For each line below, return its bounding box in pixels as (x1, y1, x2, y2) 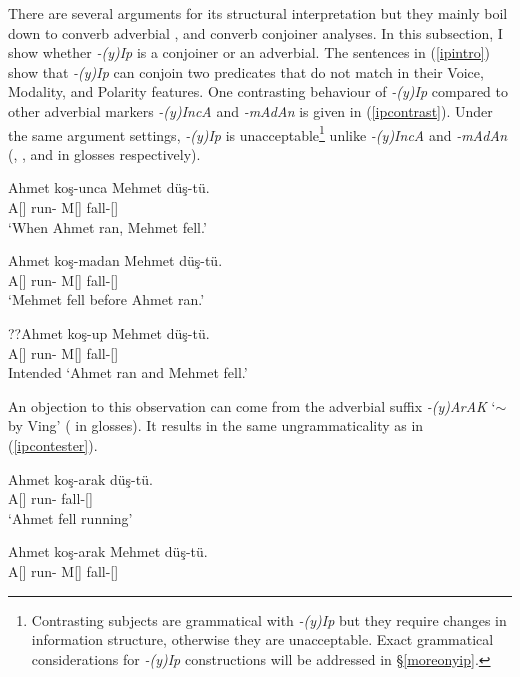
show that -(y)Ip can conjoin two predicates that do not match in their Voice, (8, 61, 484, 82)
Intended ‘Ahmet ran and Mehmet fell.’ (8, 362, 248, 383)
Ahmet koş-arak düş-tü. (8, 468, 153, 489)
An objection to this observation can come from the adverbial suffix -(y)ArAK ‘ (8, 395, 496, 416)
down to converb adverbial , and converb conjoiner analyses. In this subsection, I (8, 22, 503, 43)
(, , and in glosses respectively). (8, 143, 201, 164)
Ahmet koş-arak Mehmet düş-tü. (8, 541, 208, 562)
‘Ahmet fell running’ (8, 507, 133, 528)
